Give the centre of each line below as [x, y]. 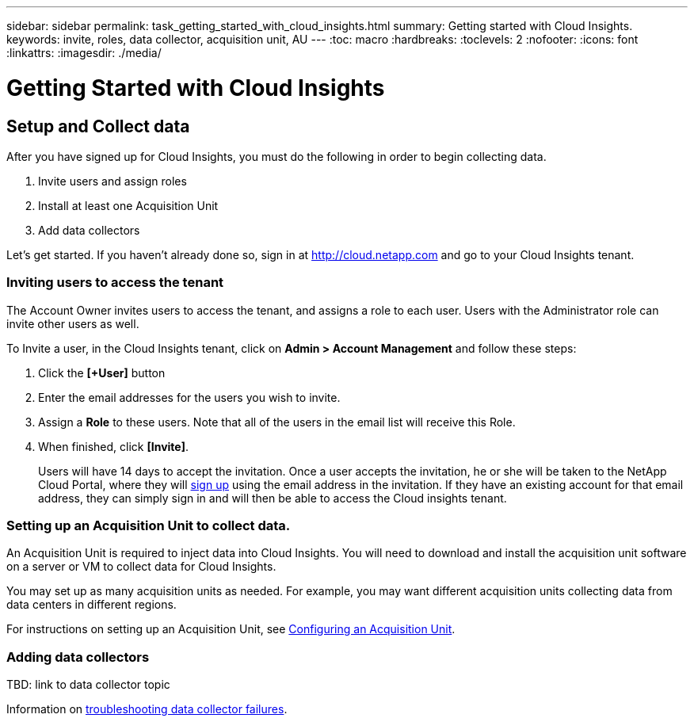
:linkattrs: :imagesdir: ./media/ [84, 53]
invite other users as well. [73, 323]
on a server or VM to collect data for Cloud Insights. [141, 567]
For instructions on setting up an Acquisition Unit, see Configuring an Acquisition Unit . [231, 629]
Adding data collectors [78, 657]
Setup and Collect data [98, 126]
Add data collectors [89, 230]
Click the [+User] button [102, 372]
